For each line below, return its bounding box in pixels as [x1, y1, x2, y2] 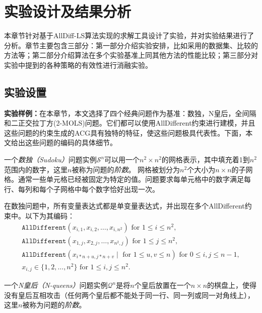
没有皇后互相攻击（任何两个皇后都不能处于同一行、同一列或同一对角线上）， [4, 289, 254, 300]
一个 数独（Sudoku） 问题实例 [4, 154, 97, 165]
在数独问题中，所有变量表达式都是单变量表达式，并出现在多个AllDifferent [4, 200, 245, 211]
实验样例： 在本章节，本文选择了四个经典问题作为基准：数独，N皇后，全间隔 [4, 108, 256, 118]
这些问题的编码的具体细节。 [25, 137, 117, 148]
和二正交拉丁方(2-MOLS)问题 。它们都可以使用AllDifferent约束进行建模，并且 [4, 118, 255, 128]
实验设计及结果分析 [4, 1, 132, 22]
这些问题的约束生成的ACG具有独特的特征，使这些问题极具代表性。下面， [4, 127, 246, 138]
